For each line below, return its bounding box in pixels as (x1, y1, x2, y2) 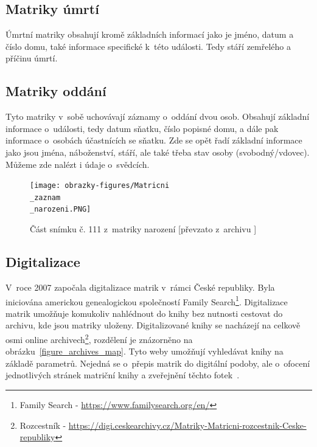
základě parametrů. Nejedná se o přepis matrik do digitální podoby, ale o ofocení (5, 356, 310, 369)
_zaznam (30, 193, 61, 202)
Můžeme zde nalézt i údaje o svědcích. (5, 158, 150, 170)
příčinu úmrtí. (5, 52, 58, 64)
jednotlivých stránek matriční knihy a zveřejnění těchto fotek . (5, 369, 240, 381)
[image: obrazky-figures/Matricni (30, 181, 170, 190)
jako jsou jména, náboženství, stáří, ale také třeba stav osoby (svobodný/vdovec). (5, 145, 310, 158)
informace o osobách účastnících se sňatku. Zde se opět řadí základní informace (5, 134, 302, 147)
